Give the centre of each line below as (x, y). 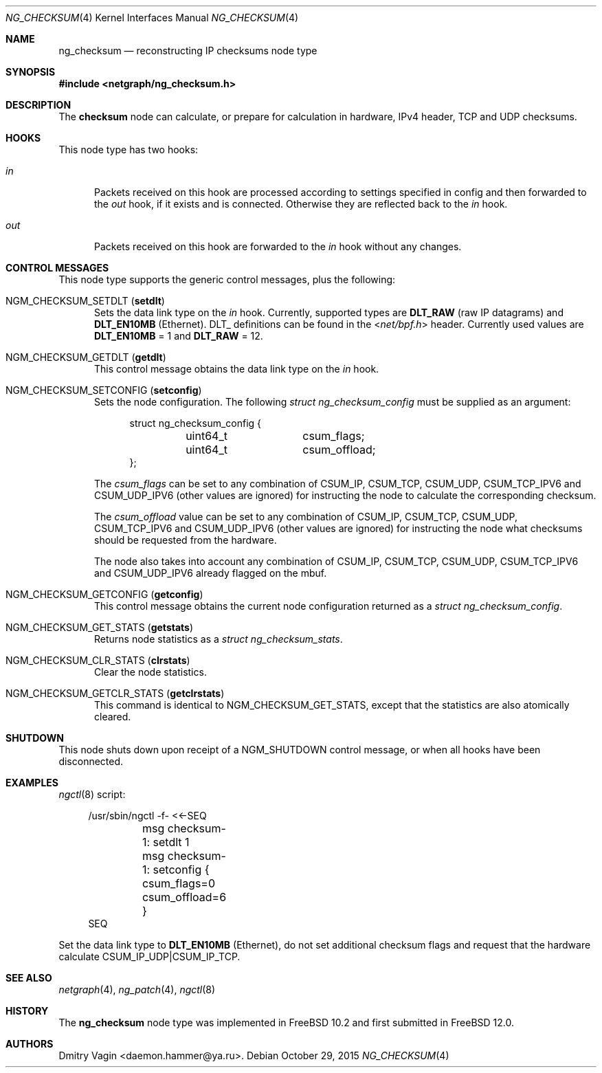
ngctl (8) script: (92, 794)
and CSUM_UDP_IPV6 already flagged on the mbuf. (211, 573)
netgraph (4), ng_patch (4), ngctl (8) (137, 989)
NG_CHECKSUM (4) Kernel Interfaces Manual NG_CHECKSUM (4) (152, 18)
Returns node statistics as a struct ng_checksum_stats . (219, 639)
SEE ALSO (29, 978)
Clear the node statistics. (150, 672)
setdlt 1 (171, 842)
